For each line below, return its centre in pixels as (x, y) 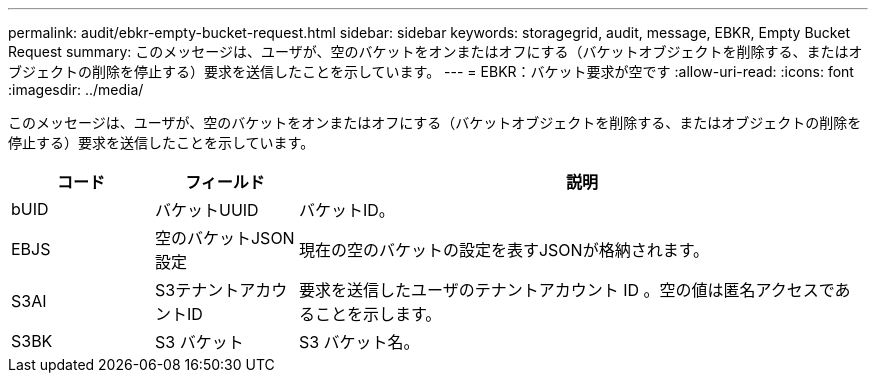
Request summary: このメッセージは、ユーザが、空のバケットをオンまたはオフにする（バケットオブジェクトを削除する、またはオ (435, 51)
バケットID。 (346, 210)
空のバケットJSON (224, 238)
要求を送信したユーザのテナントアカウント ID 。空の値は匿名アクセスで (566, 290)
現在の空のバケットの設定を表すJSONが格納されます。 (504, 250)
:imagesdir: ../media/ (76, 89)
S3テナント (197, 290)
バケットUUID (206, 210)
